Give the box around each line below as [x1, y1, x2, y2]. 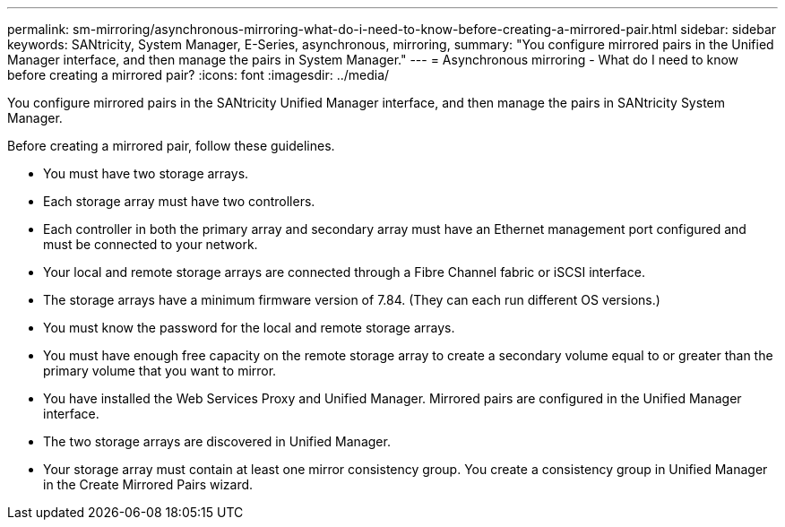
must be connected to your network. [43, 237, 258, 252]
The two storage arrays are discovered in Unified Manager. [43, 434, 391, 449]
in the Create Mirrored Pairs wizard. [43, 477, 254, 492]
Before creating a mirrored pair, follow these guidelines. [7, 138, 335, 153]
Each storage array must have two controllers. [43, 194, 315, 209]
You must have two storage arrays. [43, 166, 249, 181]
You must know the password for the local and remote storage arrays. [43, 320, 455, 335]
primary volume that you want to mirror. [43, 363, 277, 378]
